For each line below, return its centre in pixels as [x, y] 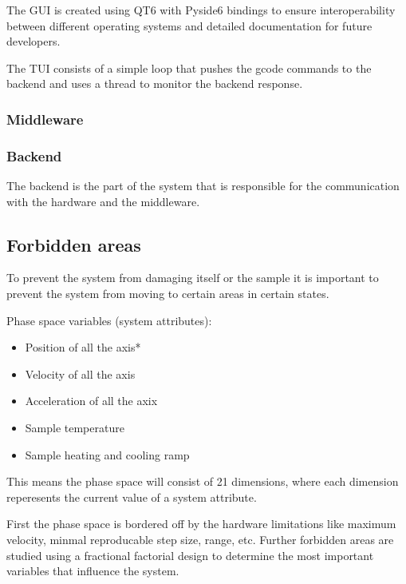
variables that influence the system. [93, 571]
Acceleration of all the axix [91, 401]
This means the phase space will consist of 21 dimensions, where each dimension [203, 481]
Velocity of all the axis [80, 373]
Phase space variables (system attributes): [109, 320]
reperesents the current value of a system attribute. [132, 497]
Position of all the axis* [83, 347]
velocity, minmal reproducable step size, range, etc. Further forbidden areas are [200, 539]
